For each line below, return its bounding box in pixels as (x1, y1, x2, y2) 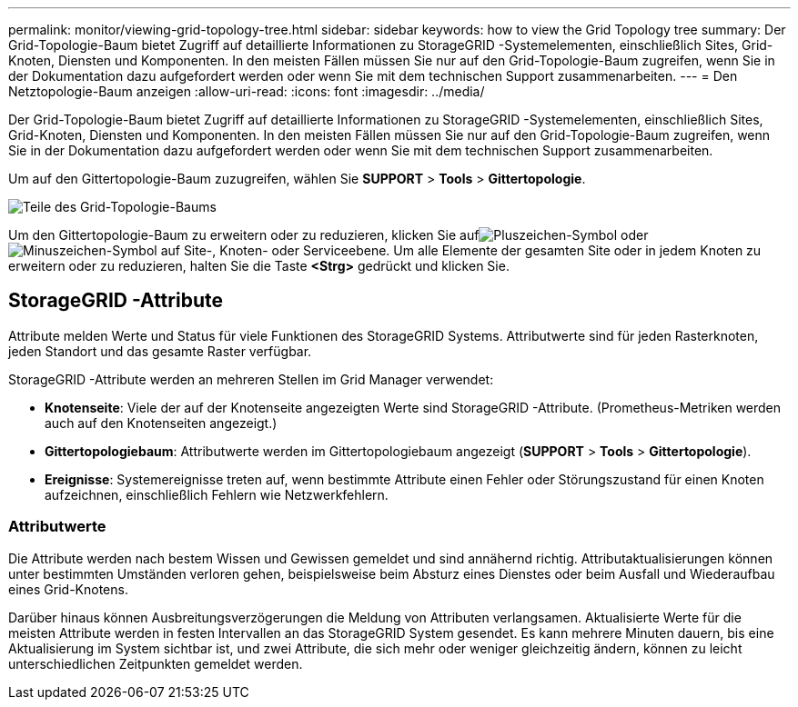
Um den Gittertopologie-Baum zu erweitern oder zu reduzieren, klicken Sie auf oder (8, 227, 649, 243)
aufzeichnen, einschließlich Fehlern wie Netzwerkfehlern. (45, 486, 389, 503)
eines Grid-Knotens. (8, 581, 128, 597)
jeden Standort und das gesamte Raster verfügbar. (8, 343, 312, 359)
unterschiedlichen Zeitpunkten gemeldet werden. (8, 655, 303, 672)
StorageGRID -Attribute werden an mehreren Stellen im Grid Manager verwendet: (8, 371, 494, 387)
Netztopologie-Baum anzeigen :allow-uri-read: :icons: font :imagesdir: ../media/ (8, 84, 485, 99)
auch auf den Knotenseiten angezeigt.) (45, 414, 278, 431)
